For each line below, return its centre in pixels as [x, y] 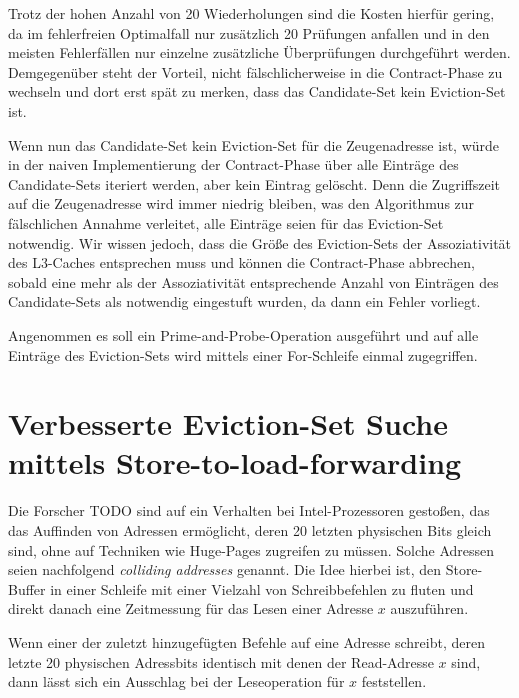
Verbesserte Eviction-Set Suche [228, 423]
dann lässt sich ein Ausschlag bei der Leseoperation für [176, 681]
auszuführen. [429, 608]
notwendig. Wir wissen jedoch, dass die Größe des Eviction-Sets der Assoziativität [260, 242]
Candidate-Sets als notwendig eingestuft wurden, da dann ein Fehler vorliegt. [244, 301]
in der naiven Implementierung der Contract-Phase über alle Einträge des [233, 164]
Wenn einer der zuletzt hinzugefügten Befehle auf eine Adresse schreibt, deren [246, 641]
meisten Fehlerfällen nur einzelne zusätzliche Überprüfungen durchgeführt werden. [259, 52]
